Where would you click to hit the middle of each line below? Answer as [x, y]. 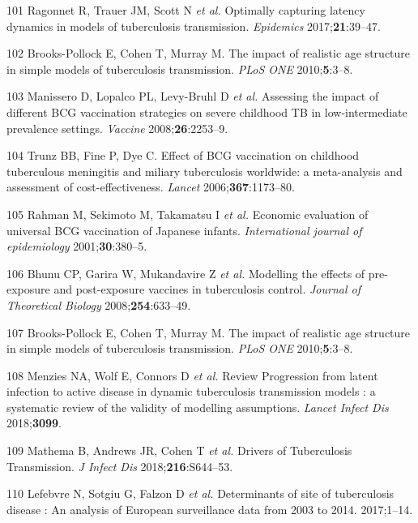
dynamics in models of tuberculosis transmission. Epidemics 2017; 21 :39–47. [194, 26]
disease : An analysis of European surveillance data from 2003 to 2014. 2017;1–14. [210, 509]
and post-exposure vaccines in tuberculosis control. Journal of [207, 289]
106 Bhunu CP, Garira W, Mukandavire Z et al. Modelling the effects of [186, 273]
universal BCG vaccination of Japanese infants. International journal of [184, 230]
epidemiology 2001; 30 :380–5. [77, 246]
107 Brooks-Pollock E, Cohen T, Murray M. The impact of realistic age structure [209, 332]
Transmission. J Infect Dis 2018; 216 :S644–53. [120, 466]
